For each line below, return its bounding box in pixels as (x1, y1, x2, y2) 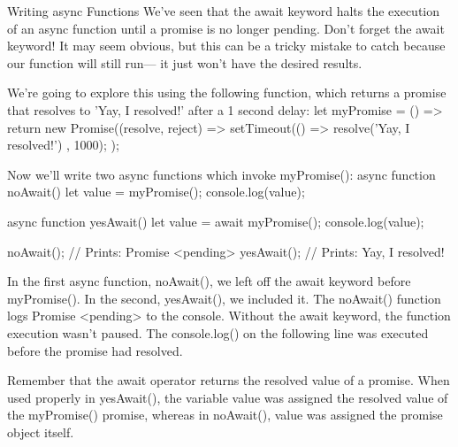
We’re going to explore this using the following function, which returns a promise (7, 83, 447, 102)
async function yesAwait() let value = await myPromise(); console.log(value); (7, 212, 424, 230)
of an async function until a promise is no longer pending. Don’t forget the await (7, 19, 445, 37)
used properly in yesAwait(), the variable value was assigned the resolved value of (7, 388, 448, 406)
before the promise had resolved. (7, 341, 183, 359)
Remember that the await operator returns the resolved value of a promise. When (7, 371, 450, 389)
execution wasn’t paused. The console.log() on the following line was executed (7, 323, 429, 342)
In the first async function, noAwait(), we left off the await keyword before (7, 272, 411, 290)
